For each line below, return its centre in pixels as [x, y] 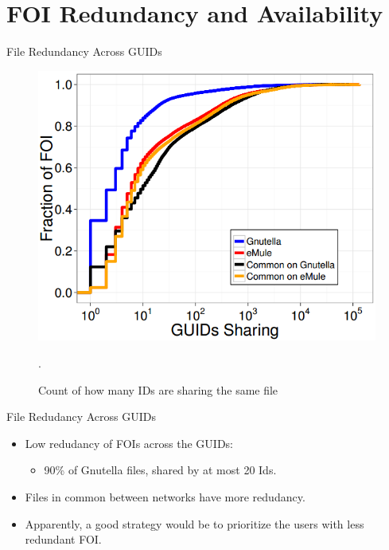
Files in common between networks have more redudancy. [165, 496]
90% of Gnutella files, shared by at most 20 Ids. [160, 470]
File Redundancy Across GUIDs [84, 51]
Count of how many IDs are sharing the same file [158, 389]
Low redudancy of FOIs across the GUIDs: [129, 443]
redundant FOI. [63, 539]
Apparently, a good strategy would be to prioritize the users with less [194, 523]
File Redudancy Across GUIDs [81, 416]
